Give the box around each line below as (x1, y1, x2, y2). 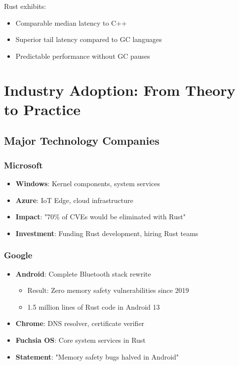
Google (4, 249, 33, 261)
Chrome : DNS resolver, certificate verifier (15, 318, 145, 328)
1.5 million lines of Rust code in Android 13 (27, 301, 160, 312)
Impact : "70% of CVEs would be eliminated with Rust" (15, 211, 186, 222)
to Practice (4, 99, 81, 119)
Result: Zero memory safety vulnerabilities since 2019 (27, 285, 189, 295)
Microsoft (4, 159, 43, 171)
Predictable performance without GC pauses (15, 50, 150, 61)
